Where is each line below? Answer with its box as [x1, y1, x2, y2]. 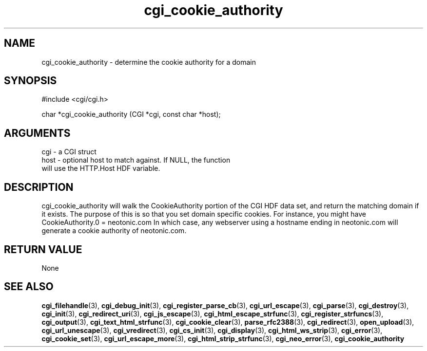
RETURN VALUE [4, 243, 82, 256]
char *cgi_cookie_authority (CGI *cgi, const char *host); [41, 110, 221, 119]
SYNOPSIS [4, 74, 57, 87]
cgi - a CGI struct [41, 148, 97, 156]
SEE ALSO [4, 280, 54, 293]
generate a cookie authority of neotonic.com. [41, 226, 187, 235]
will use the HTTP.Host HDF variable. [41, 164, 160, 173]
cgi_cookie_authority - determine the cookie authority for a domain [41, 57, 256, 66]
